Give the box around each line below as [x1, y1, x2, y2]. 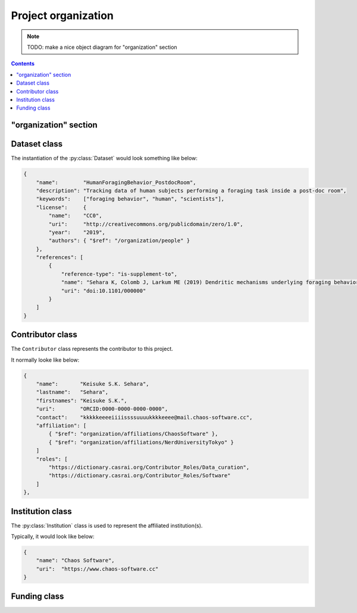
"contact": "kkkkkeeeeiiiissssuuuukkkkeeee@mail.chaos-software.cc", [36, 414, 253, 421]
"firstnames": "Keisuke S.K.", [36, 397, 127, 404]
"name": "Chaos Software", [36, 557, 115, 564]
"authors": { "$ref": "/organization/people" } [48, 237, 190, 244]
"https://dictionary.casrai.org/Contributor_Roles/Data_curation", [48, 464, 250, 471]
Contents [11, 60, 35, 67]
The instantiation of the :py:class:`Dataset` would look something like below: [11, 155, 198, 162]
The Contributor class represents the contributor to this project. [11, 346, 174, 353]
